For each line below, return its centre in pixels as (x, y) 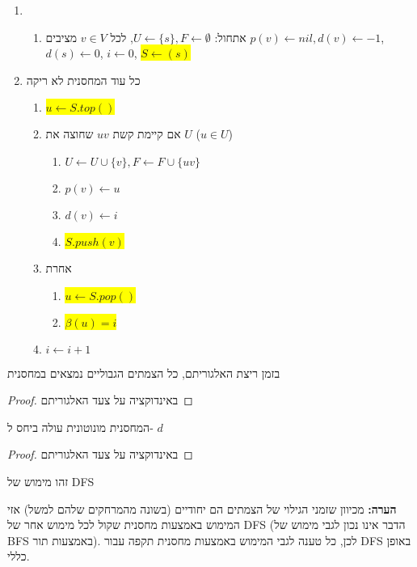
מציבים (61, 37)
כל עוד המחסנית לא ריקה (83, 80)
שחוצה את (69, 134)
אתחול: (230, 37)
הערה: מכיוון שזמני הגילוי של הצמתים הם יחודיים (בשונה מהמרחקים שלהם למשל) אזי (202, 508)
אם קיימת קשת (147, 134)
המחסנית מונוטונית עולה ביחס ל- (80, 427)
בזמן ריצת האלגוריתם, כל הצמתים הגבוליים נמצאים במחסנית (144, 372)
